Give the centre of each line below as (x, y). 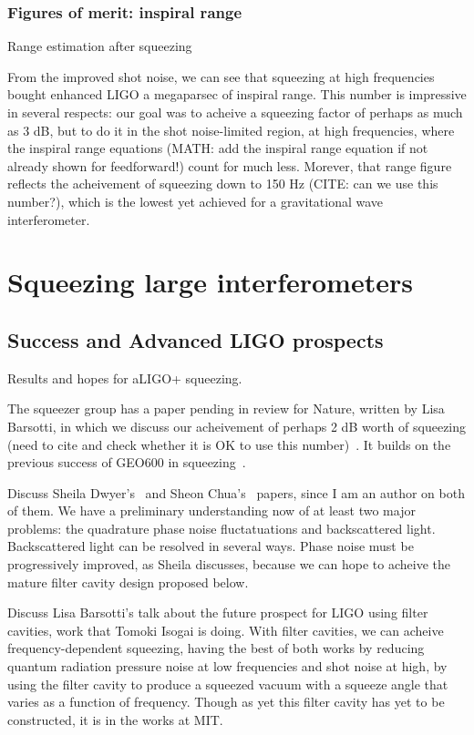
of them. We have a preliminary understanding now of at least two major (211, 510)
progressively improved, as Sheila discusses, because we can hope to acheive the (229, 564)
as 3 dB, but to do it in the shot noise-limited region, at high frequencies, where (231, 130)
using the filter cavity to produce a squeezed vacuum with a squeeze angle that (228, 684)
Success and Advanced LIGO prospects (196, 339)
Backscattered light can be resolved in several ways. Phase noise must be (211, 546)
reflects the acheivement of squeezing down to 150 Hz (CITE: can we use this (223, 184)
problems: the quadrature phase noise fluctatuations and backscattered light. (222, 528)
